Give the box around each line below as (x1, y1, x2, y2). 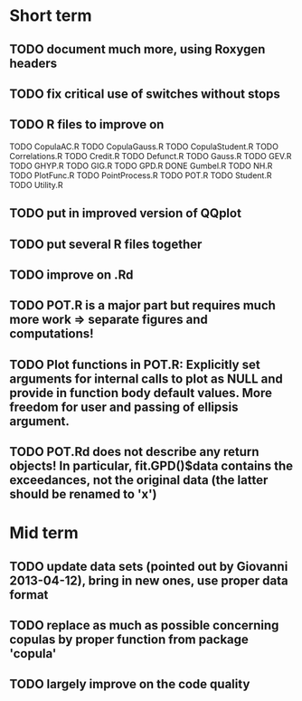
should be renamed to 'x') (9, 487, 157, 502)
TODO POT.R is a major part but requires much (9, 298, 276, 313)
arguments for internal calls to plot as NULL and (9, 371, 283, 386)
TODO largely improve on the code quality (9, 677, 250, 692)
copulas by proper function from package (9, 632, 249, 648)
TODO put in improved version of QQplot (9, 205, 242, 222)
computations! (9, 327, 94, 342)
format (9, 587, 49, 602)
